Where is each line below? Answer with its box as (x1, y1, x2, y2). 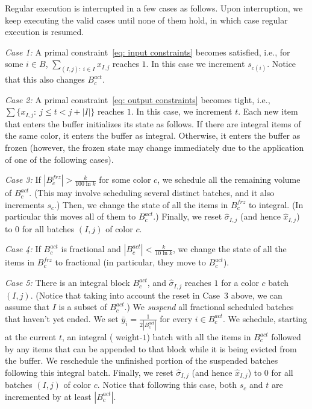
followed (271, 331, 301, 343)
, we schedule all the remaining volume (157, 173, 301, 186)
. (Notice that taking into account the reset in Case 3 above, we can (30, 288, 282, 301)
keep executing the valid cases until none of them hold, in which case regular (5, 13, 288, 26)
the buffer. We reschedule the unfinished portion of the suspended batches (5, 354, 278, 367)
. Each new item (238, 105, 298, 118)
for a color (221, 276, 259, 289)
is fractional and (61, 243, 121, 255)
